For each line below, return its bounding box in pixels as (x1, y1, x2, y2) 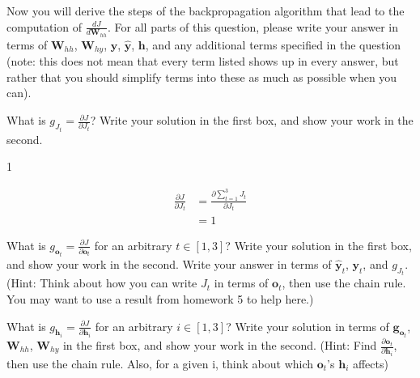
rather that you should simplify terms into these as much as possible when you (6, 68, 397, 85)
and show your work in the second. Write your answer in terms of (6, 255, 332, 272)
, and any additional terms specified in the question (145, 36, 401, 53)
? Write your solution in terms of (226, 317, 389, 334)
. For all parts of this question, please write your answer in (108, 18, 398, 35)
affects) (352, 355, 388, 372)
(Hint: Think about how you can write (6, 274, 197, 291)
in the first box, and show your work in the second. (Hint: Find (62, 337, 377, 354)
